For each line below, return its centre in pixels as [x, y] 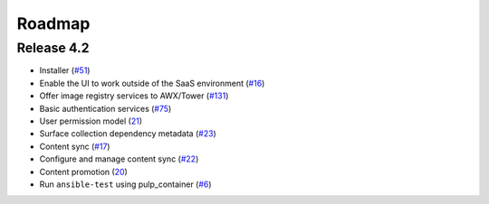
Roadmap [53, 23]
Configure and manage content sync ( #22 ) [119, 159]
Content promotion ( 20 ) [84, 172]
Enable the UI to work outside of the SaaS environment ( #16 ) [152, 83]
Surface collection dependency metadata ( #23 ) [128, 134]
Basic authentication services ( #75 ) [105, 108]
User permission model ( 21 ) [91, 121]
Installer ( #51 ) [65, 70]
